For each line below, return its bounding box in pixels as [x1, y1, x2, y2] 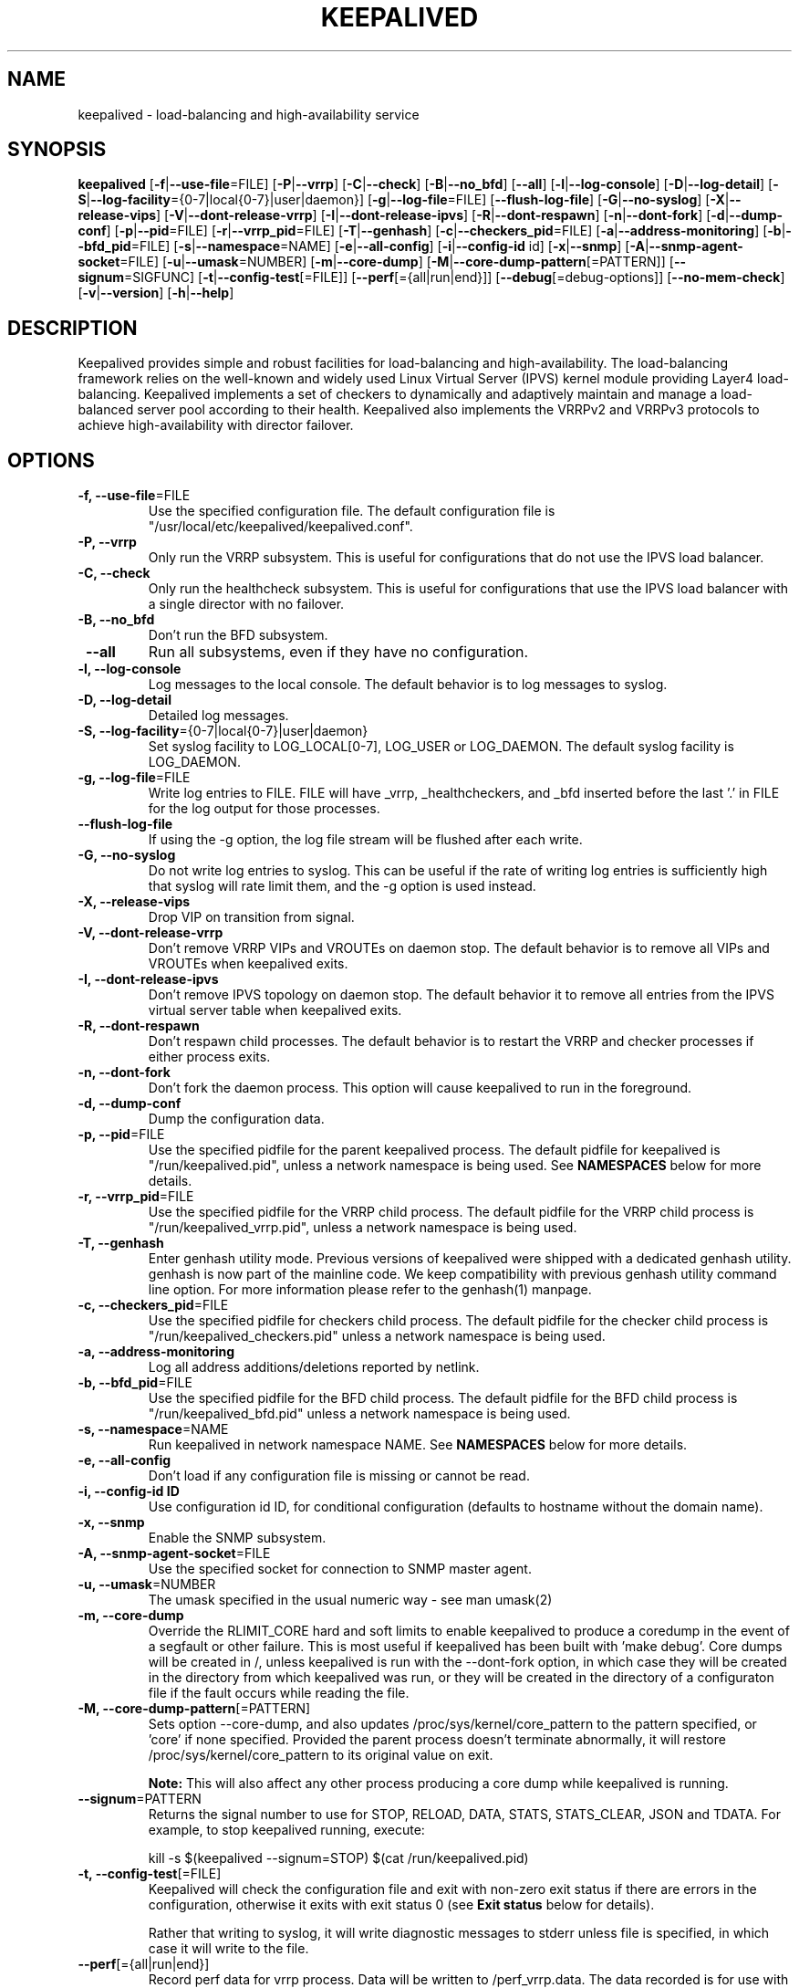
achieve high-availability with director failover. [78, 417, 354, 434]
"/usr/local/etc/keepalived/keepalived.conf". [148, 518, 413, 535]
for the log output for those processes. [148, 800, 380, 817]
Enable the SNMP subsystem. [148, 1530, 327, 1546]
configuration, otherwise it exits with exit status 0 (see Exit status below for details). [148, 1897, 655, 1913]
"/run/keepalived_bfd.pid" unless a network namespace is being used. [148, 1406, 571, 1422]
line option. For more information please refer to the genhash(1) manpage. [148, 1282, 592, 1298]
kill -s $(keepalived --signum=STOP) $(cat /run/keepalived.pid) [148, 1850, 529, 1867]
